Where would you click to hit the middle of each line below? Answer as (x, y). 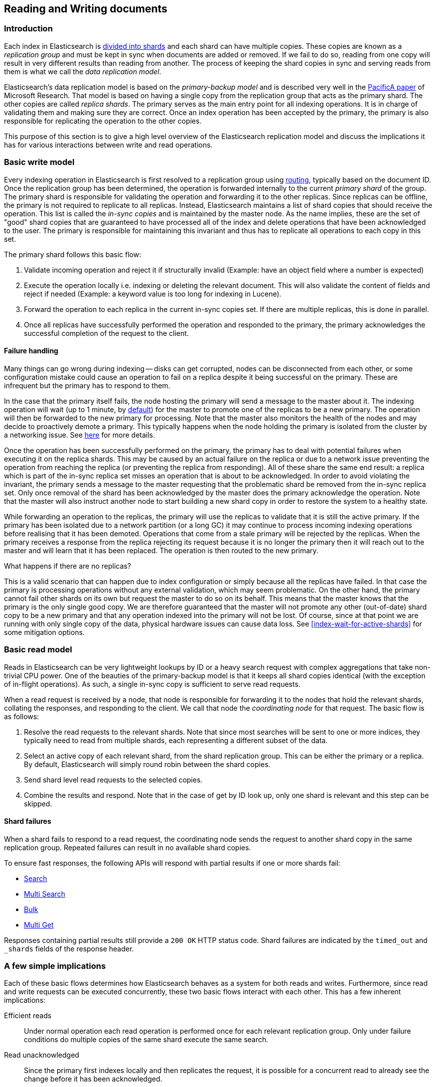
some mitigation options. (44, 632)
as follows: (22, 716)
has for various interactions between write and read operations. (108, 145)
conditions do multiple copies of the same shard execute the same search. (146, 1040)
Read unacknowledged (42, 1055)
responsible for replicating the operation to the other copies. (103, 121)
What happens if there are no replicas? (68, 566)
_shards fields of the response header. (69, 948)
